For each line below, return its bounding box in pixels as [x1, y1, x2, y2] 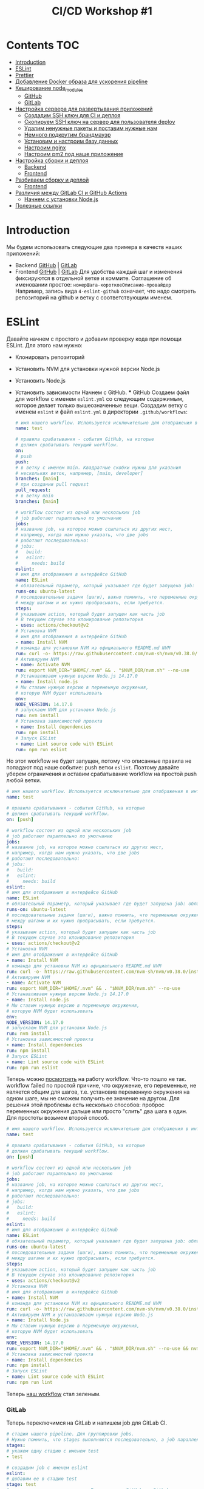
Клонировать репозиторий [15, 353, 85, 361]
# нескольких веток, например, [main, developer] [15, 470, 144, 476]
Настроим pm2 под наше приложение [24, 150, 123, 157]
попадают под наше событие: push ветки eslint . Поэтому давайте [6, 764, 180, 771]
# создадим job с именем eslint [6, 1465, 88, 1471]
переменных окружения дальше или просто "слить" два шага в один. [6, 1108, 188, 1115]
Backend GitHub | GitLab [15, 261, 78, 268]
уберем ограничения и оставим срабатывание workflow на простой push [6, 770, 197, 778]
